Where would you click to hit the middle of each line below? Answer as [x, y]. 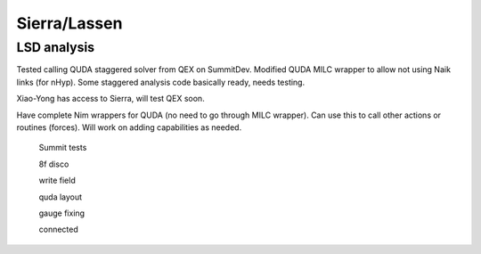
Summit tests [63, 148]
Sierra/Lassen [69, 23]
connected [59, 229]
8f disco [54, 164]
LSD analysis [56, 47]
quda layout [61, 197]
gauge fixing [61, 213]
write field [57, 180]
